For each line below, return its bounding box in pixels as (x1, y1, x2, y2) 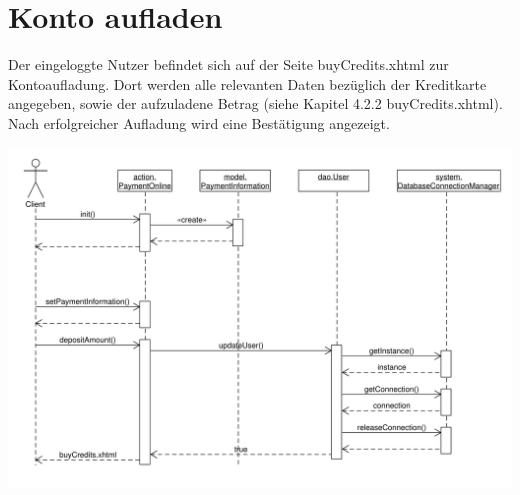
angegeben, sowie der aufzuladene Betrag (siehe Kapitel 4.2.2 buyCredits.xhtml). (8, 93, 503, 114)
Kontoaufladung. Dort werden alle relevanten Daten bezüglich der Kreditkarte (8, 73, 487, 94)
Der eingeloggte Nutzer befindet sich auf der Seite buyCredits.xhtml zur (8, 54, 449, 75)
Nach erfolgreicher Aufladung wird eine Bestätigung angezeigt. (8, 112, 390, 133)
